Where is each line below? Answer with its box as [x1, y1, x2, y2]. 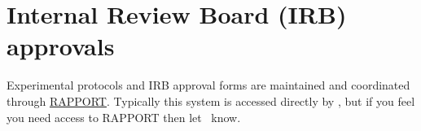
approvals [7, 29, 115, 63]
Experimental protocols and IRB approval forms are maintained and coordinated [7, 76, 410, 94]
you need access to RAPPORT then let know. [7, 108, 241, 125]
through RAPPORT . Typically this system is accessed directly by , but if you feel [7, 92, 415, 109]
